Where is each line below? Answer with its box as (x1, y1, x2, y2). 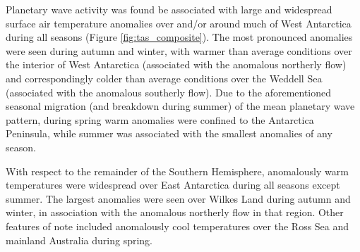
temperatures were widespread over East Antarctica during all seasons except (6, 177, 340, 192)
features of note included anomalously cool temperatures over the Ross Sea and (6, 218, 349, 233)
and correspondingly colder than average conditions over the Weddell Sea (6, 70, 323, 85)
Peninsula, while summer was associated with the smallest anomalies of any (6, 126, 332, 141)
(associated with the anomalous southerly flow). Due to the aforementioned (6, 84, 332, 99)
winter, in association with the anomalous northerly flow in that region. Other (6, 205, 344, 220)
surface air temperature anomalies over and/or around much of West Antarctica (6, 15, 352, 30)
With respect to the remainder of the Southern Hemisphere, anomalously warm (6, 163, 349, 178)
